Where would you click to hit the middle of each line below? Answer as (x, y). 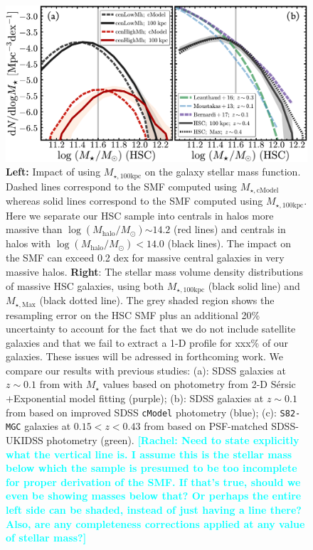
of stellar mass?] (46, 538)
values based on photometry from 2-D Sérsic (199, 384)
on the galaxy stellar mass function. (223, 172)
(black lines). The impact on (229, 243)
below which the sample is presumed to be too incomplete (152, 468)
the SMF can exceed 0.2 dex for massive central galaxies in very (145, 258)
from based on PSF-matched (206, 426)
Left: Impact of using (53, 172)
